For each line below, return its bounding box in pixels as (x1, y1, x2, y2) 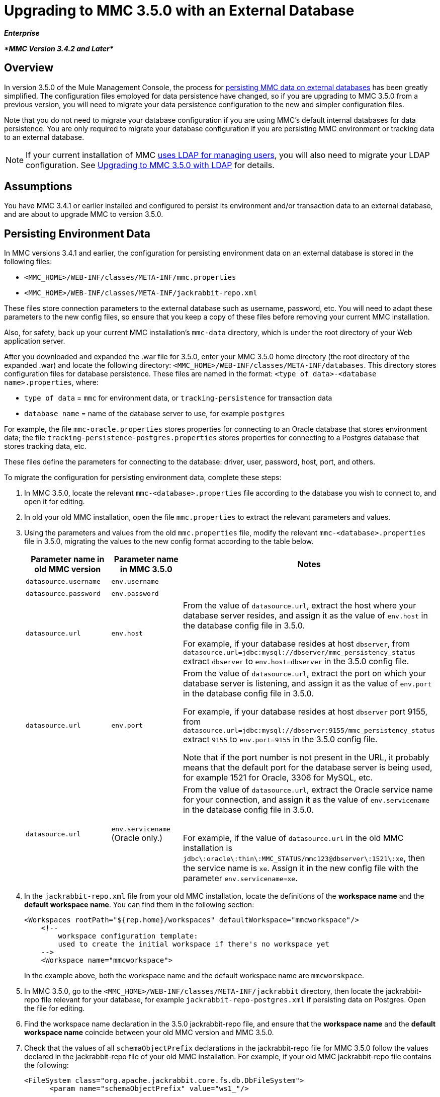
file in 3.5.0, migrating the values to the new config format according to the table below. (24, 537, 314, 546)
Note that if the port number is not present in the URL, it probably (183, 752, 429, 763)
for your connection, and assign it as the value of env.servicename (183, 795, 430, 805)
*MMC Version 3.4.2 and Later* (4, 44, 114, 53)
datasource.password (26, 589, 101, 597)
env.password (111, 589, 159, 597)
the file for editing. (24, 1004, 85, 1013)
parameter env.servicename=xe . (183, 873, 298, 884)
